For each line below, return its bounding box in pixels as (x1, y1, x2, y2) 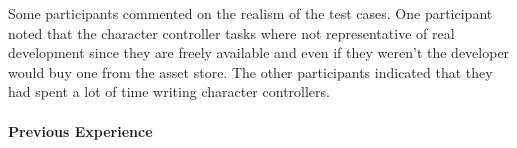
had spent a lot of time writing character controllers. (8, 81, 330, 102)
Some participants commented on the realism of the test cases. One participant (8, 3, 493, 23)
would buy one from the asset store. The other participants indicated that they (8, 61, 493, 82)
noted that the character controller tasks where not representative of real (8, 22, 455, 43)
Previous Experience (8, 120, 153, 141)
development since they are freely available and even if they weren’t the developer (8, 42, 510, 63)
